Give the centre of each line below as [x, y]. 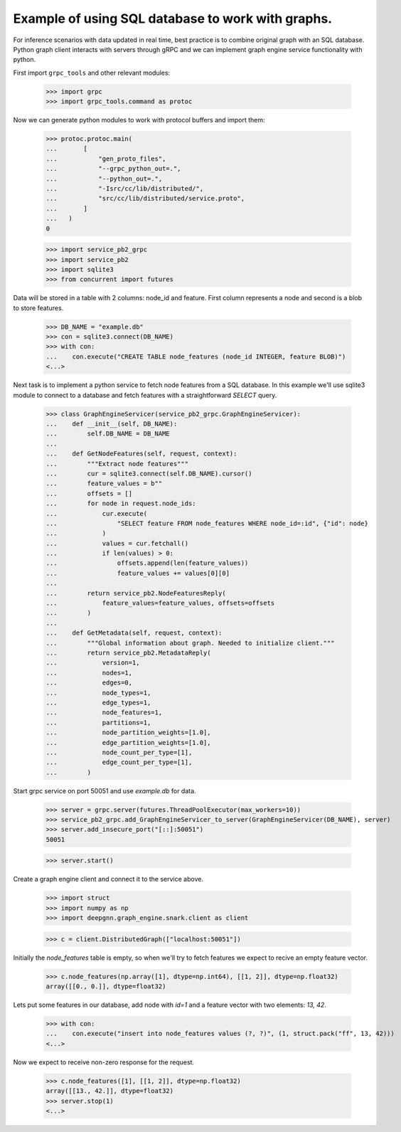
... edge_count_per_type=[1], [119, 762]
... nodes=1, [89, 673]
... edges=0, [89, 683]
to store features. [38, 308]
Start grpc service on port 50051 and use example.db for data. [105, 790]
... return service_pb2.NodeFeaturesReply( [136, 593]
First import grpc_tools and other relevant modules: [92, 73]
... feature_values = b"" [104, 483]
